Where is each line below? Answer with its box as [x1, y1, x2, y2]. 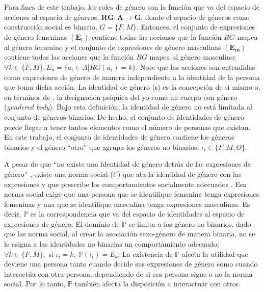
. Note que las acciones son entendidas [136, 61, 255, 72]
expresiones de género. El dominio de [4, 218, 120, 229]
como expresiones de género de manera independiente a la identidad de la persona [4, 71, 260, 82]
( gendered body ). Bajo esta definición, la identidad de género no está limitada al [4, 101, 252, 112]
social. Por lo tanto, [4, 278, 66, 289]
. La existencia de [118, 248, 173, 259]
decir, [4, 208, 21, 219]
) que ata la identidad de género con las [117, 168, 242, 179]
